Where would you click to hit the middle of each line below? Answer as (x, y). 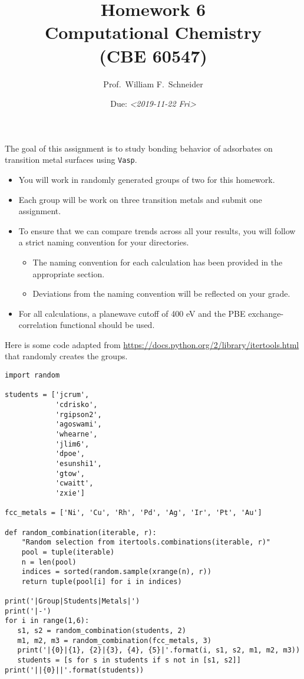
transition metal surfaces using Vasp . (71, 160)
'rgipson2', (78, 414)
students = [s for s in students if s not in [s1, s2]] (129, 660)
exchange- (266, 313)
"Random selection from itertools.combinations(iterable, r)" (146, 542)
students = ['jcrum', (47, 395)
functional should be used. (107, 325)
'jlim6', (72, 444)
